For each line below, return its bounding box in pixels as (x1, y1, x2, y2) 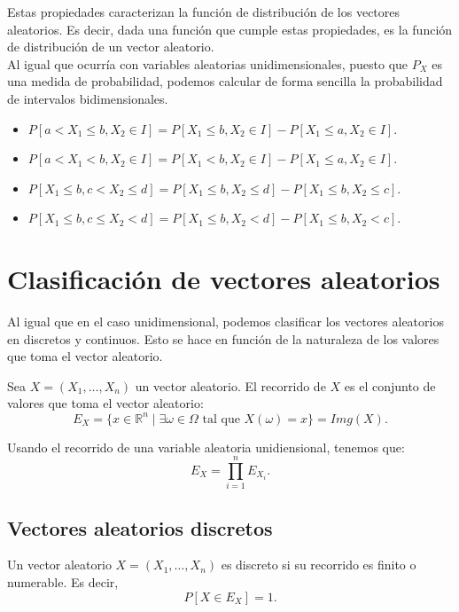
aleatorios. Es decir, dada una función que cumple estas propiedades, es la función (7, 20, 453, 38)
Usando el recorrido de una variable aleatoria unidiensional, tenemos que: (7, 437, 405, 456)
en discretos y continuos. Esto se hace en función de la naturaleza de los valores (7, 329, 440, 348)
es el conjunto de (344, 376, 436, 395)
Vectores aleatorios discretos (7, 514, 273, 541)
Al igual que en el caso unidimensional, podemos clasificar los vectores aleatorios (7, 312, 444, 331)
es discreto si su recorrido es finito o (221, 555, 416, 574)
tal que (202, 412, 240, 426)
